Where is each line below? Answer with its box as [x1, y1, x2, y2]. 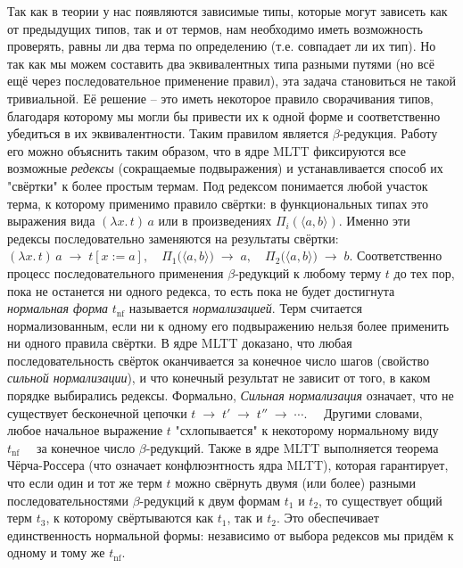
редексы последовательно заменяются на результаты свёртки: [7, 228, 339, 247]
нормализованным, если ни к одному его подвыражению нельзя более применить [7, 316, 450, 334]
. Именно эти [338, 211, 410, 230]
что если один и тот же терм [7, 473, 162, 492]
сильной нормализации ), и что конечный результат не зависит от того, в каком [7, 368, 431, 387]
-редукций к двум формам [139, 490, 281, 509]
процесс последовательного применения [7, 263, 224, 282]
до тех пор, [393, 263, 455, 282]
